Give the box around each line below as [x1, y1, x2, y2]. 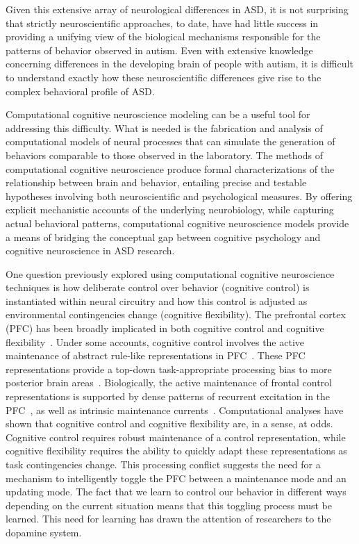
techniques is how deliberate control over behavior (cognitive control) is [6, 280, 310, 295]
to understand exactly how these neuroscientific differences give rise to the [6, 69, 322, 84]
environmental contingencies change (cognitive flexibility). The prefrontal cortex [6, 307, 346, 322]
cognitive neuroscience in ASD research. [6, 243, 175, 258]
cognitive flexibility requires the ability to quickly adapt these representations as [6, 443, 347, 458]
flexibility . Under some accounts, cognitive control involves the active [6, 334, 305, 349]
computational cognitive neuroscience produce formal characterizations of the [6, 161, 335, 176]
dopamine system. [6, 525, 82, 539]
